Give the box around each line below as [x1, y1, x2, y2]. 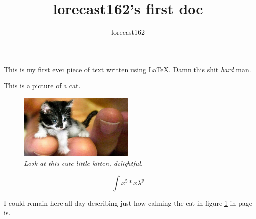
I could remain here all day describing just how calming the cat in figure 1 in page [4, 197, 252, 208]
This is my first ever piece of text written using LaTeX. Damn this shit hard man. [4, 64, 251, 74]
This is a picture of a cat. [4, 81, 81, 91]
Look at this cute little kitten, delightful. [24, 158, 143, 168]
